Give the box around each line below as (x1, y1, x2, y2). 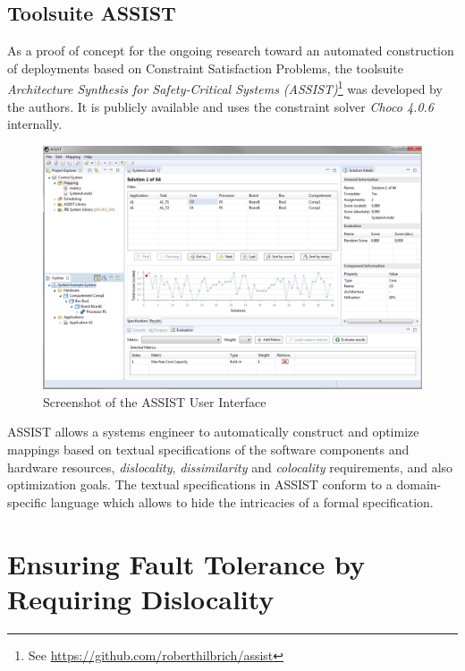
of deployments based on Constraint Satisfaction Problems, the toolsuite (7, 58, 403, 77)
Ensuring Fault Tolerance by (7, 545, 365, 582)
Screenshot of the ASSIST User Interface (43, 392, 266, 411)
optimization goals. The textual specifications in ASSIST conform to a (7, 475, 393, 494)
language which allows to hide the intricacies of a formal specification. (50, 492, 434, 511)
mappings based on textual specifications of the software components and (7, 440, 410, 459)
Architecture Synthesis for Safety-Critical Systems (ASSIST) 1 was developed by (7, 77, 443, 98)
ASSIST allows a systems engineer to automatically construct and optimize (7, 422, 419, 441)
